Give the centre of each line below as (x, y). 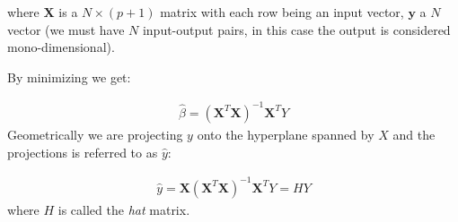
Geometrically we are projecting (95, 134)
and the (414, 134)
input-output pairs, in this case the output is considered (296, 29)
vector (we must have (66, 29)
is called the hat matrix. (124, 209)
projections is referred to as (83, 152)
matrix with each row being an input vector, (282, 12)
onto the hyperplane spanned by (286, 134)
